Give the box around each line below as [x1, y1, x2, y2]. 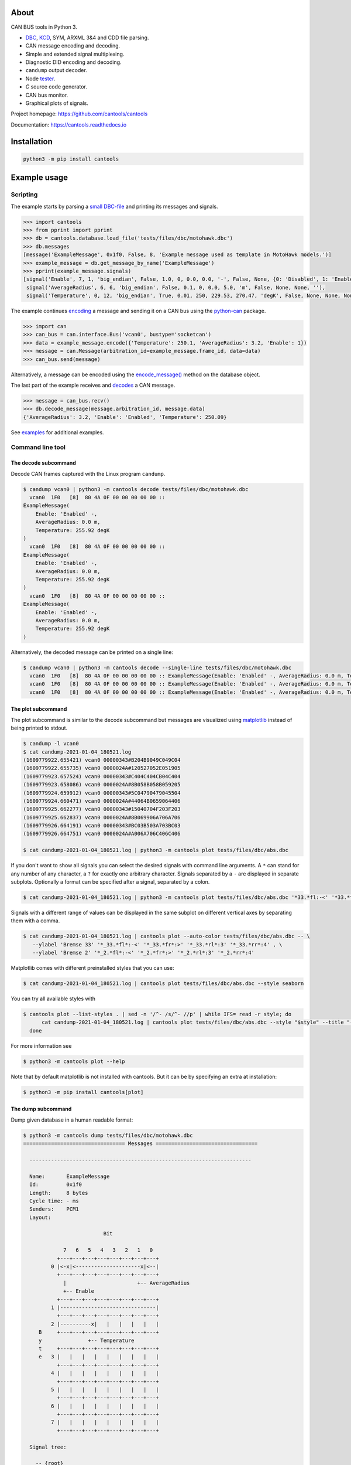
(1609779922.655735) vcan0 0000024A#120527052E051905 [23, 765, 181, 772]
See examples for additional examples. [11, 428, 105, 436]
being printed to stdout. [11, 724, 68, 732]
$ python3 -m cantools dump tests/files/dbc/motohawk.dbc [23, 1132, 193, 1139]
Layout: [29, 1214, 51, 1221]
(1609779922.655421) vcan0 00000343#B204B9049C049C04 [23, 757, 181, 763]
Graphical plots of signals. [25, 100, 89, 107]
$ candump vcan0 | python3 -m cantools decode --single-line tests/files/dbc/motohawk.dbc [23, 664, 292, 671]
